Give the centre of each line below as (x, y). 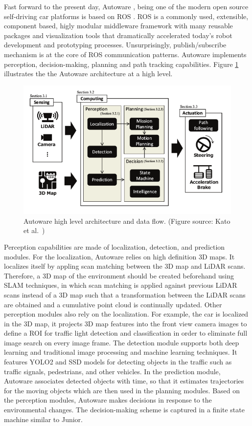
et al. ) (34, 230)
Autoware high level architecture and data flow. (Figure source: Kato (127, 221)
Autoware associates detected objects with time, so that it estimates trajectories (124, 381)
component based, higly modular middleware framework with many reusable (118, 26)
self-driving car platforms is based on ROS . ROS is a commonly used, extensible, (126, 16)
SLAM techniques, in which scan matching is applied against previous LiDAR (121, 285)
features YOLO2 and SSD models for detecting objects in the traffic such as (118, 362)
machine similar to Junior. (43, 419)
